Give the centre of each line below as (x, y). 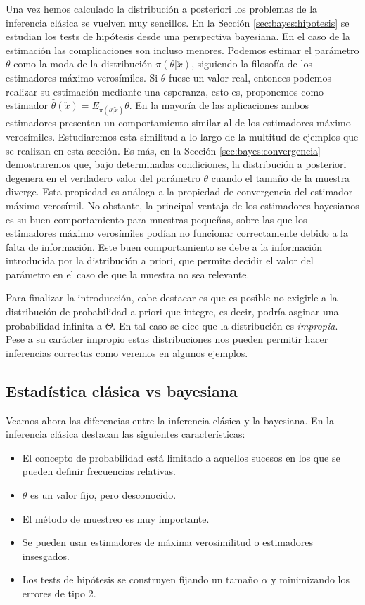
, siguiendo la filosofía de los (252, 64)
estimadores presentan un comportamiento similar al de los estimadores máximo (178, 123)
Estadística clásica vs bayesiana (122, 390)
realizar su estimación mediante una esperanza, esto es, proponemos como (165, 91)
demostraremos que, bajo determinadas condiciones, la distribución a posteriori (176, 164)
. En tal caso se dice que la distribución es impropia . (225, 325)
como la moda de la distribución (83, 64)
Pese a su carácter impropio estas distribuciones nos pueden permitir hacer (167, 339)
